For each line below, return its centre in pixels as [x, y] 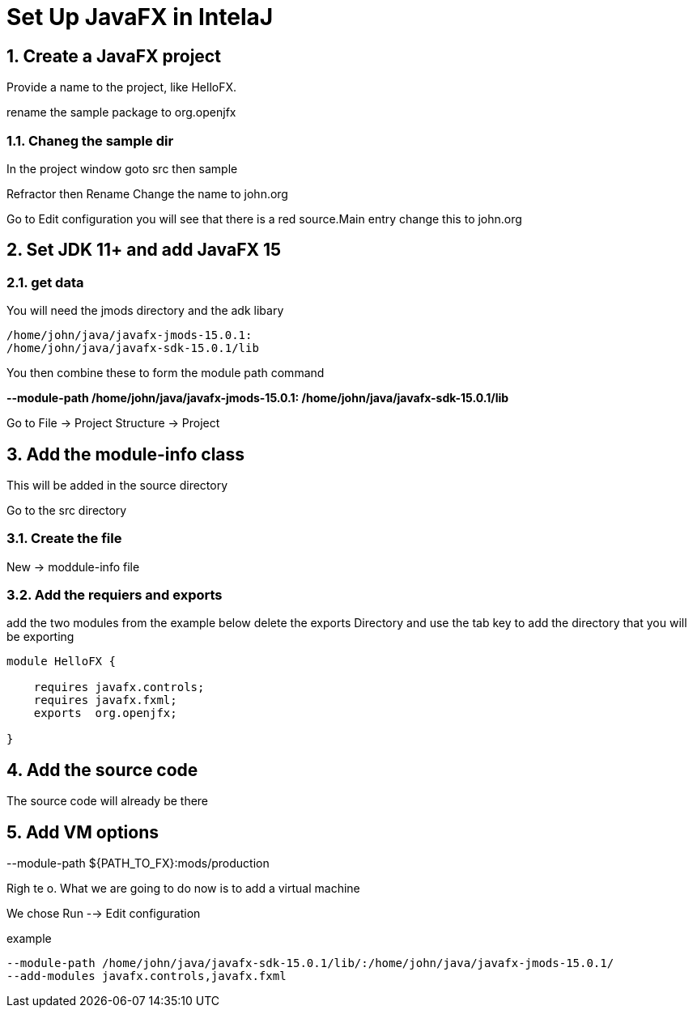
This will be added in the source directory [117, 485]
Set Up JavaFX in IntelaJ [140, 17]
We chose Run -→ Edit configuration [104, 914]
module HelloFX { [61, 662]
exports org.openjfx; [105, 713]
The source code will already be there [108, 801]
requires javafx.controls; [119, 687]
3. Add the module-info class [126, 454]
